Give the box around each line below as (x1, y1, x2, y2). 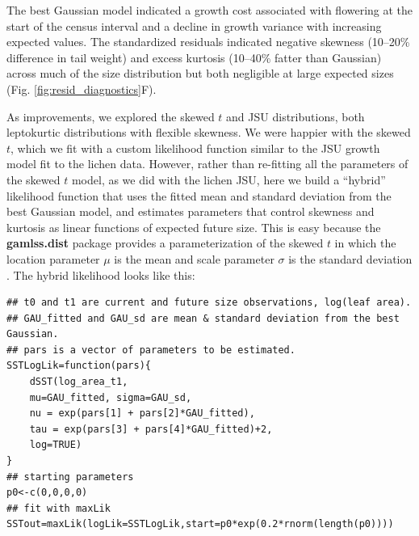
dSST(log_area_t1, (29, 376, 128, 388)
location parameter (6, 250, 100, 267)
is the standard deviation (288, 250, 413, 267)
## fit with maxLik (6, 502, 111, 514)
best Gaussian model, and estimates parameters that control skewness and (6, 203, 375, 220)
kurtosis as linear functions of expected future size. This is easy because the (6, 218, 381, 235)
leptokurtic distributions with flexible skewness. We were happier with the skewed (6, 124, 411, 141)
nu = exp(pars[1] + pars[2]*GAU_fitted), (29, 407, 255, 420)
